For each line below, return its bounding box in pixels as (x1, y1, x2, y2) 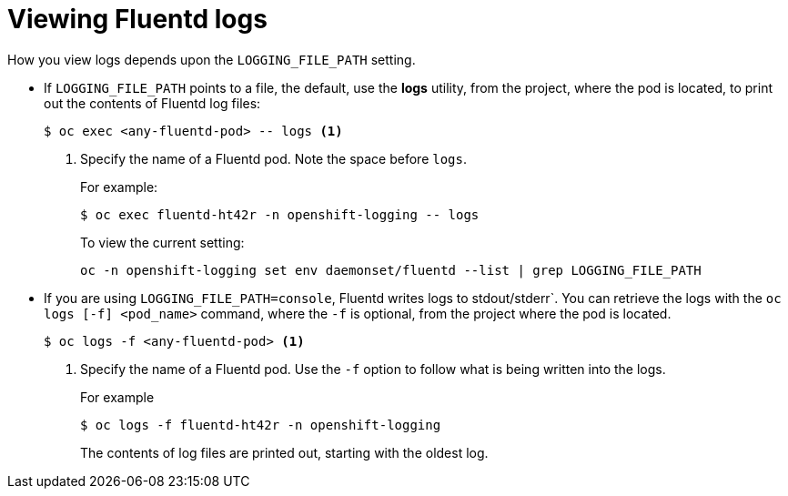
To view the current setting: (80, 234, 245, 250)
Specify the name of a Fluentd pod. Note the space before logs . (80, 150, 467, 167)
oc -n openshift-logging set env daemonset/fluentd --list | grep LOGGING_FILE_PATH (80, 262, 702, 278)
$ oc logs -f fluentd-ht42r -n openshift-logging (80, 417, 441, 432)
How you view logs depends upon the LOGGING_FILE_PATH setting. (7, 51, 416, 67)
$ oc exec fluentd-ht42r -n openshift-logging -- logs (80, 207, 480, 222)
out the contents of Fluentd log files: (44, 95, 261, 111)
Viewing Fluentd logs (7, 4, 268, 35)
